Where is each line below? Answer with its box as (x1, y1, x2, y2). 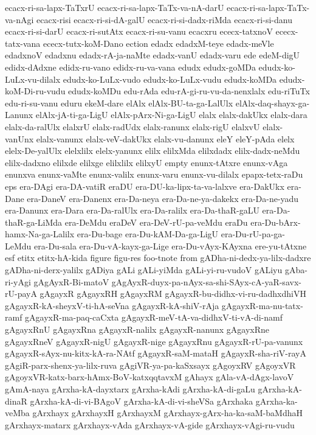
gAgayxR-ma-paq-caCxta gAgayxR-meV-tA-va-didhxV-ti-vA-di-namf (25, 311, 283, 324)
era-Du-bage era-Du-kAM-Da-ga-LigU (77, 228, 219, 240)
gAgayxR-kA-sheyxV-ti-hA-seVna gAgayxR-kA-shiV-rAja (5, 299, 219, 311)
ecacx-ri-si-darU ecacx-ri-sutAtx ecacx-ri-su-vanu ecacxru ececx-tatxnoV (5, 25, 273, 38)
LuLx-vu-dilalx (5, 72, 61, 85)
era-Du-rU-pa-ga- (221, 228, 285, 240)
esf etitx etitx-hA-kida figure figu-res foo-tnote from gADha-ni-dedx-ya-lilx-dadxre (5, 251, 311, 264)
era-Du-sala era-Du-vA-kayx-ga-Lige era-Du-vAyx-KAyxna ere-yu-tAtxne (34, 239, 307, 252)
